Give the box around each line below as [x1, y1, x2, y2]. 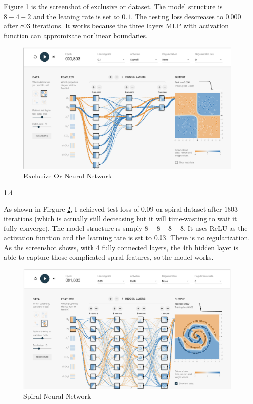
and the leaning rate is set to [33, 11, 120, 21]
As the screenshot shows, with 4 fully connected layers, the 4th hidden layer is [4, 242, 238, 252]
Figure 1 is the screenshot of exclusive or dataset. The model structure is [4, 1, 223, 11]
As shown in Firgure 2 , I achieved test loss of [4, 203, 139, 214]
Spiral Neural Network [23, 391, 91, 401]
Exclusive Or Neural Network [23, 171, 112, 181]
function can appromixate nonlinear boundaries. [4, 30, 148, 40]
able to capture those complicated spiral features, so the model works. [4, 252, 214, 262]
